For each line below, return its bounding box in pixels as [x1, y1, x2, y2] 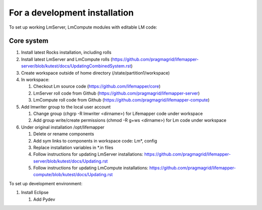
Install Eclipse [21, 190, 49, 195]
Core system [9, 37, 49, 45]
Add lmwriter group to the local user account [21, 104, 111, 110]
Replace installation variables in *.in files [33, 145, 114, 150]
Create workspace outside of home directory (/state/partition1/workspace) [21, 70, 170, 76]
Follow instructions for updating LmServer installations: [33, 151, 144, 157]
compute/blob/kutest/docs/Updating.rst [33, 172, 113, 178]
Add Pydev [33, 196, 55, 202]
